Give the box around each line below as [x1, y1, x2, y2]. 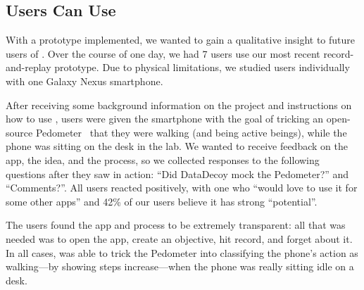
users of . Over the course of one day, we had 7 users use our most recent [6, 46, 320, 61]
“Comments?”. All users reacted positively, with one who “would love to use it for [6, 180, 358, 195]
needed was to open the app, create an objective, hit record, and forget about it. [6, 231, 353, 246]
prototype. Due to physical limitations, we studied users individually [54, 60, 350, 75]
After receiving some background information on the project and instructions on [6, 97, 352, 112]
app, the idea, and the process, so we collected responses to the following [6, 152, 320, 167]
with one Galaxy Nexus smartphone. [6, 73, 163, 88]
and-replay [6, 60, 51, 75]
